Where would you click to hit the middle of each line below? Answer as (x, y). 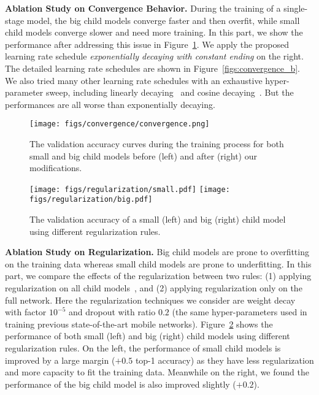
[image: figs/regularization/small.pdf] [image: (130, 189)
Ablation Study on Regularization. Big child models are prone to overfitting (157, 252)
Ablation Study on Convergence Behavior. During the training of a (143, 8)
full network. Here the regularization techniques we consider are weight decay (150, 300)
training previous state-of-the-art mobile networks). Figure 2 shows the (139, 324)
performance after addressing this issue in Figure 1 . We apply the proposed (147, 44)
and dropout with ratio (112, 312)
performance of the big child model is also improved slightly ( (121, 384)
